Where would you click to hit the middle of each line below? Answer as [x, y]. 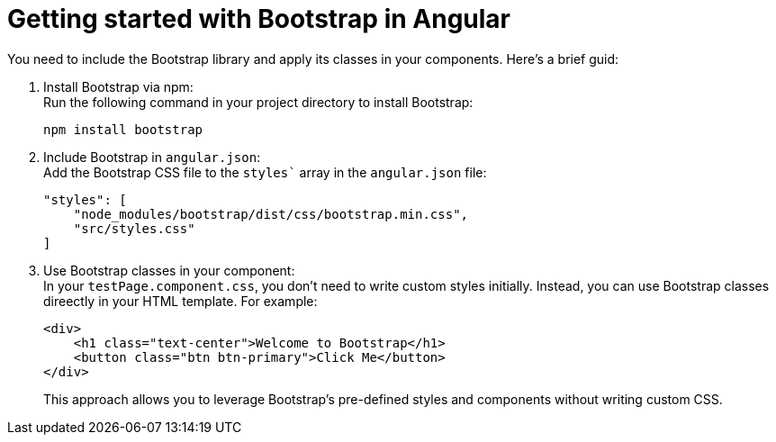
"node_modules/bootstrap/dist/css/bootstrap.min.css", [271, 214]
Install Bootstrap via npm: [118, 86]
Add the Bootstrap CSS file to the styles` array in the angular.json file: [265, 172]
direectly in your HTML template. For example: [180, 301]
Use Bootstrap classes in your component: [169, 270]
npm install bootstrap [123, 129]
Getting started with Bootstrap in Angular [259, 19]
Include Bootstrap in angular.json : [152, 157]
